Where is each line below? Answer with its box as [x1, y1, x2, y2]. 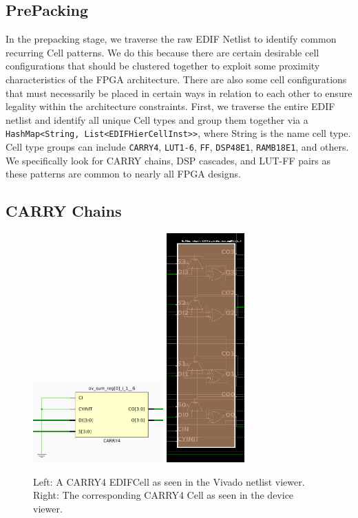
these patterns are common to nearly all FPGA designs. [6, 166, 241, 181]
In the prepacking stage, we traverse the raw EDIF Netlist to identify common [6, 32, 337, 46]
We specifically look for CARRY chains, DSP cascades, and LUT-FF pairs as [6, 153, 331, 167]
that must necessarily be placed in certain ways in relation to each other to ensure [6, 85, 352, 100]
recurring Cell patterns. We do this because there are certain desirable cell [6, 45, 319, 59]
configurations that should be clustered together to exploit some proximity [6, 58, 320, 73]
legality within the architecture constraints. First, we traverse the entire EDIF [6, 99, 335, 114]
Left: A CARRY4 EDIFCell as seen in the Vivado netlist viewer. [33, 474, 305, 488]
